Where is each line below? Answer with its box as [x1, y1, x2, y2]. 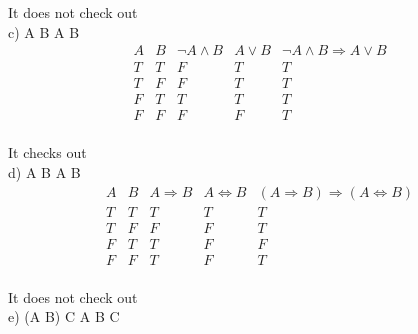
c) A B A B [8, 21, 80, 42]
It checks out [8, 142, 87, 163]
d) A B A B [8, 161, 81, 182]
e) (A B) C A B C [8, 306, 120, 327]
